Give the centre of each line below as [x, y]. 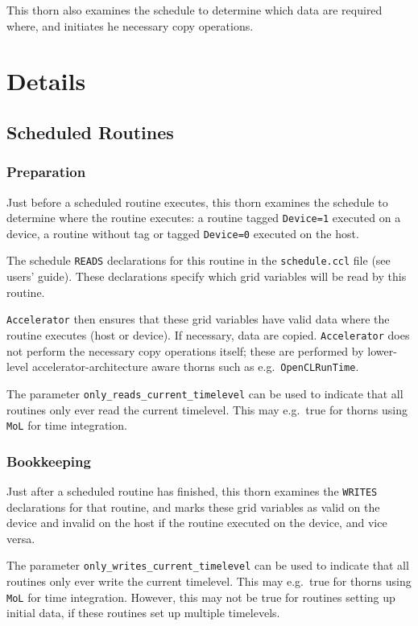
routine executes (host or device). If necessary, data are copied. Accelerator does [208, 334]
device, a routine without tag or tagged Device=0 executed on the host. [183, 233]
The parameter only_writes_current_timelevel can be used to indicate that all [208, 565]
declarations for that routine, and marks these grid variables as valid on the [193, 507]
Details [46, 81]
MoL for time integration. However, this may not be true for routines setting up [201, 597]
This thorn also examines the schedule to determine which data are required [195, 10]
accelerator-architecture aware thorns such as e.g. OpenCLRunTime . [195, 367]
